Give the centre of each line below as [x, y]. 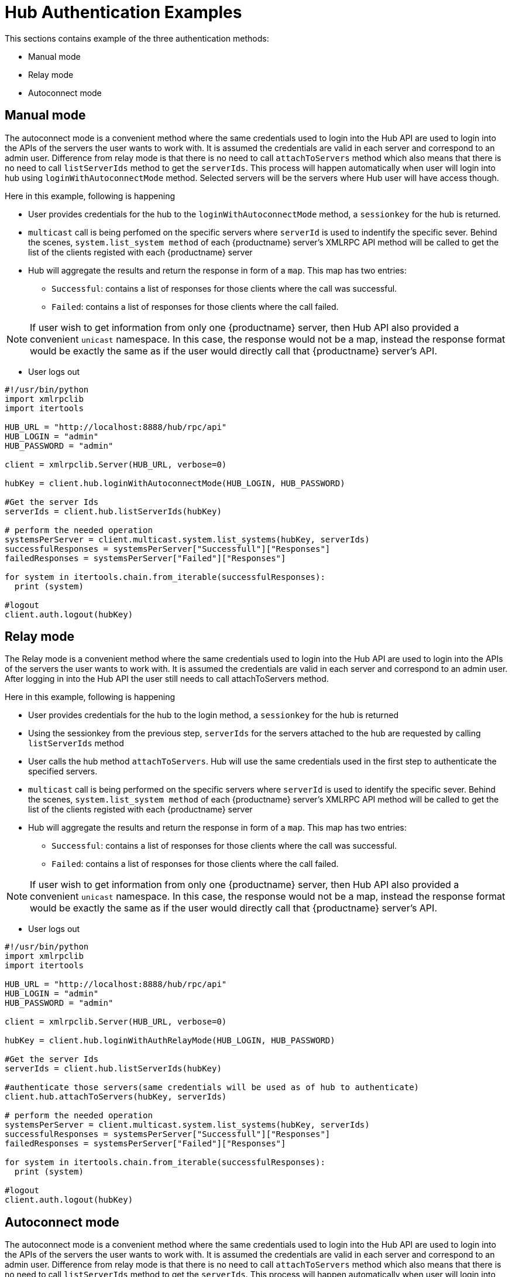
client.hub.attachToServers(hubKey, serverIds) [116, 1097]
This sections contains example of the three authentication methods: [137, 38]
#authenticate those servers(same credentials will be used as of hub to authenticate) [212, 1088]
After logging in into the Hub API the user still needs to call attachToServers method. [167, 679]
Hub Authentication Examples [123, 12]
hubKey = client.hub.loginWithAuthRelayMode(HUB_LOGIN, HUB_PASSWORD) [170, 1041]
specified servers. [63, 771]
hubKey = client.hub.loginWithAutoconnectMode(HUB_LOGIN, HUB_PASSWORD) [175, 483]
